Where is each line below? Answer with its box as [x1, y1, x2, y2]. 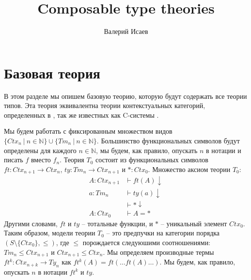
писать [4, 155, 23, 165]
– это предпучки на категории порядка [106, 228, 220, 238]
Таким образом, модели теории [4, 228, 95, 238]
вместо [31, 155, 51, 165]
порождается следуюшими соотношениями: [82, 237, 211, 248]
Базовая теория [4, 62, 100, 82]
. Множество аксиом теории [148, 164, 231, 174]
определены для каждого [4, 145, 77, 155]
